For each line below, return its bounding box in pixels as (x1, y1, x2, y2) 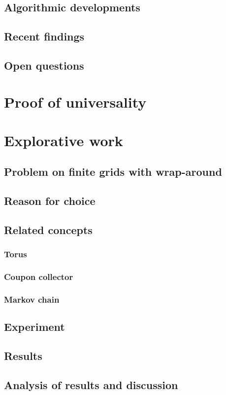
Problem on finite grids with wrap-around (4, 164, 222, 179)
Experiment (4, 319, 65, 334)
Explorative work (4, 130, 123, 150)
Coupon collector (4, 271, 73, 283)
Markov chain (4, 293, 60, 306)
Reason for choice (4, 193, 96, 208)
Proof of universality (4, 91, 147, 112)
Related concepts (4, 222, 93, 237)
